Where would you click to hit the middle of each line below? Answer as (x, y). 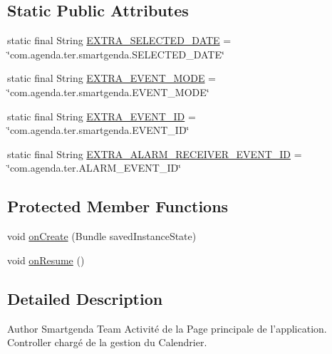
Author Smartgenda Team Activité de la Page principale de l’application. (167, 328)
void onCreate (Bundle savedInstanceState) (102, 236)
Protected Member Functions (118, 206)
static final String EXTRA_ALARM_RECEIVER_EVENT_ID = (155, 153)
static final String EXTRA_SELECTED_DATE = (119, 40)
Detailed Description (85, 298)
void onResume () (46, 260)
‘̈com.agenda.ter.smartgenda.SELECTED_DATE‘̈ (116, 54)
